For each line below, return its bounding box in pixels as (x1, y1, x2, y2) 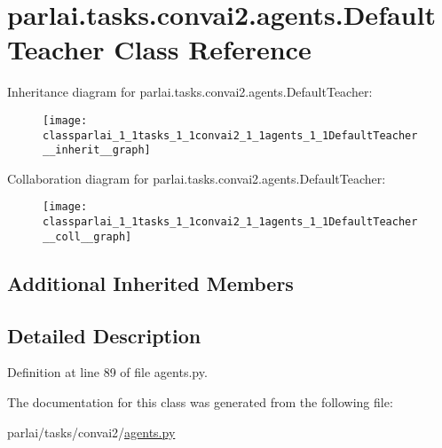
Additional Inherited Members (7, 269, 294, 296)
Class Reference (114, 31, 312, 67)
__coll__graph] (43, 230, 132, 243)
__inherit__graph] (43, 144, 151, 157)
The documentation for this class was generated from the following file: (7, 393, 393, 412)
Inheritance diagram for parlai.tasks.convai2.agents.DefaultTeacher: (7, 83, 373, 101)
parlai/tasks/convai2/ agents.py (7, 422, 176, 441)
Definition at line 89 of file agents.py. (7, 363, 208, 381)
